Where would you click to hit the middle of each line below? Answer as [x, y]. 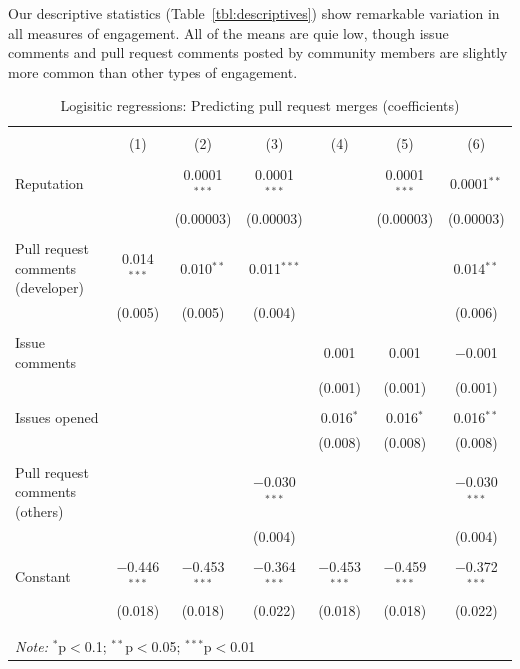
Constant [43, 575]
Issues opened [57, 416]
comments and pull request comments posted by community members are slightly [258, 52]
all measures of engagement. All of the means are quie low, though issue [228, 32]
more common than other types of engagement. [153, 71]
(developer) [49, 287]
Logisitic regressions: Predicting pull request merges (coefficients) [260, 105]
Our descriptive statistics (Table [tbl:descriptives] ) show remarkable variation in [254, 13]
